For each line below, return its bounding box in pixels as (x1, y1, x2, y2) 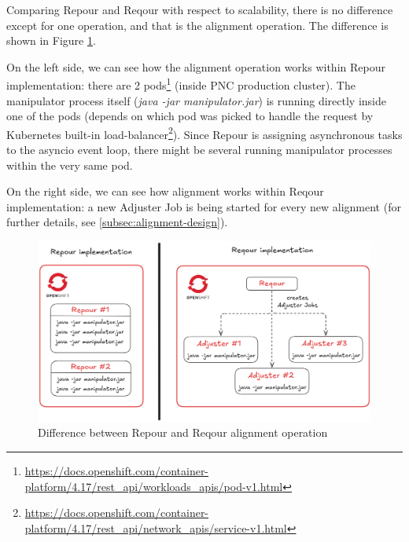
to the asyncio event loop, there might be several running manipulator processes (6, 141, 392, 158)
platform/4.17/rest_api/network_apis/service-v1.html (24, 519, 287, 536)
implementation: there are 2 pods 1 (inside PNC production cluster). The (6, 75, 356, 93)
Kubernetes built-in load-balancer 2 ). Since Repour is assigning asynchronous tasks (6, 123, 403, 142)
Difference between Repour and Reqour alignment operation (38, 424, 328, 441)
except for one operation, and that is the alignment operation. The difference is (6, 16, 389, 33)
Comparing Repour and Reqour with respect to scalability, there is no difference (6, 2, 393, 17)
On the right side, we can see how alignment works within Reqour (6, 183, 324, 200)
